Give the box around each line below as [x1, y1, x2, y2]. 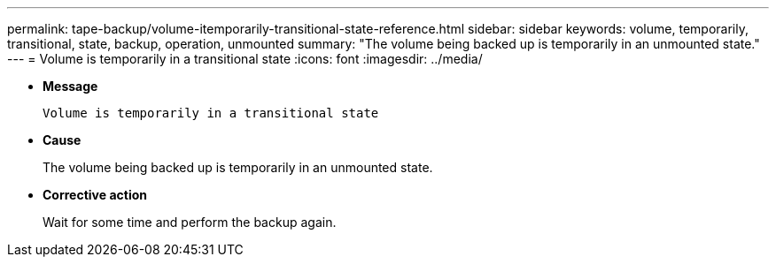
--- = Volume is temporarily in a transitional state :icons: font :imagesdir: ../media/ [7, 51, 483, 66]
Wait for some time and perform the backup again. [43, 215, 337, 230]
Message [43, 79, 98, 94]
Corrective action [43, 187, 147, 202]
